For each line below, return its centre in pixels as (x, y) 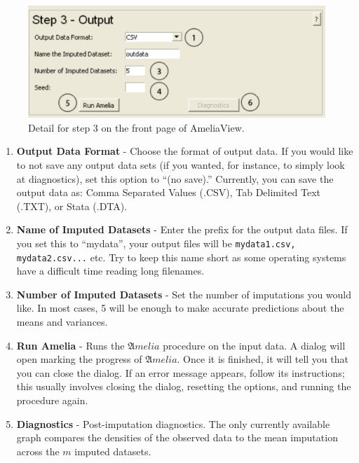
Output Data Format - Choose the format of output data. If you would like (185, 151)
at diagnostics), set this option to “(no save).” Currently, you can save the (175, 178)
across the (38, 451)
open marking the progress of (79, 359)
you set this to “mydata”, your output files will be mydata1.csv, (156, 243)
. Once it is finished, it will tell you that (263, 359)
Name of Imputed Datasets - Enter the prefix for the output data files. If (182, 229)
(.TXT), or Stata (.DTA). (72, 206)
